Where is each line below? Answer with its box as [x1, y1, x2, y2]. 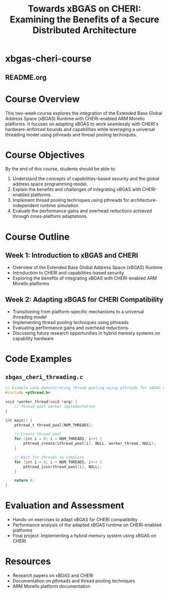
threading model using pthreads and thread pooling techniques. [5, 131, 137, 138]
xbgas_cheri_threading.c [5, 373, 83, 381]
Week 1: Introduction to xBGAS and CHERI [5, 251, 138, 260]
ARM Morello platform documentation [12, 583, 91, 589]
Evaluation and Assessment [5, 500, 125, 511]
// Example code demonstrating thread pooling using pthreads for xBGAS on [5, 385, 167, 391]
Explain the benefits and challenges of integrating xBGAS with [12, 187, 141, 193]
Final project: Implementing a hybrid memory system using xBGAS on [12, 533, 157, 539]
